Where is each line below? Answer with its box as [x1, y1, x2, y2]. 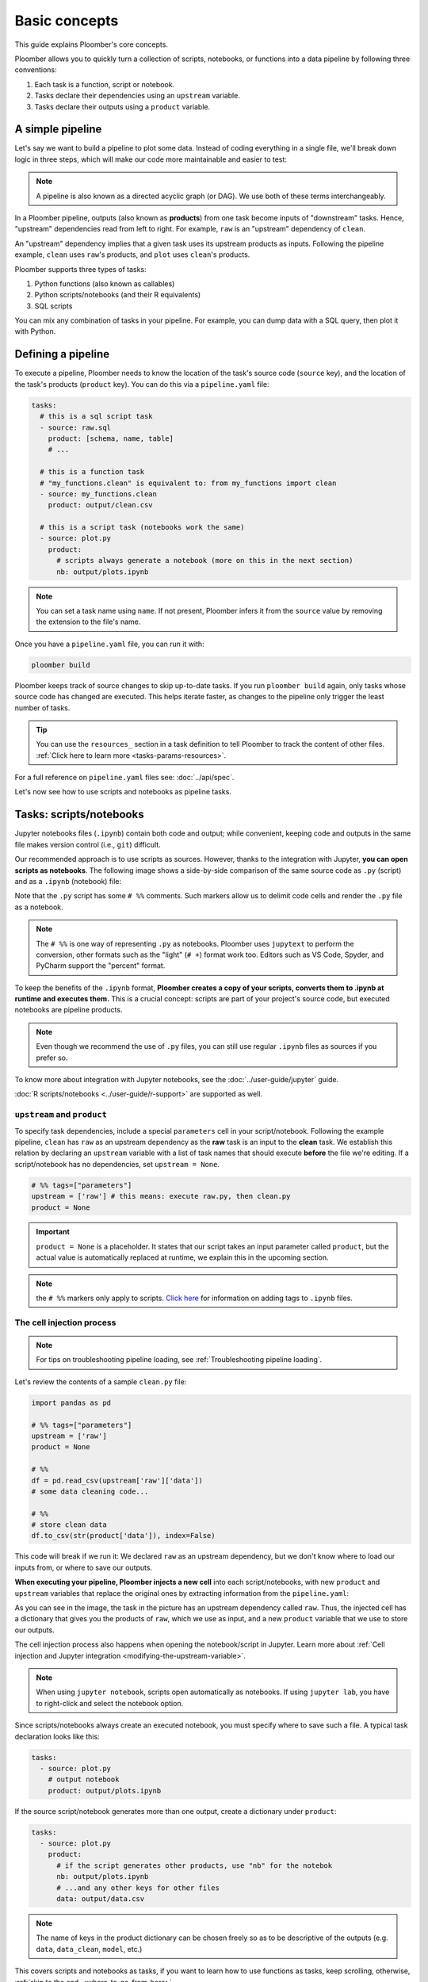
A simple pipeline [14, 123, 102, 136]
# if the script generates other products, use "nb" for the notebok [56, 1861, 333, 1870]
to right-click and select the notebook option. [36, 1698, 184, 1708]
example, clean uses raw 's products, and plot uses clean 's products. [14, 250, 250, 259]
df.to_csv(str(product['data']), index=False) [31, 1531, 216, 1540]
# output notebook [48, 1775, 120, 1784]
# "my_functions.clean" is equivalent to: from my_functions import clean [40, 478, 337, 488]
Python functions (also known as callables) [34, 278, 175, 289]
